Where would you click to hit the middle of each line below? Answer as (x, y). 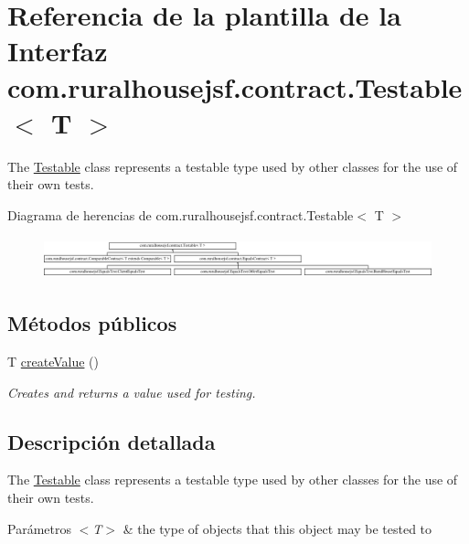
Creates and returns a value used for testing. (132, 392)
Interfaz (58, 51)
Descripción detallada (112, 441)
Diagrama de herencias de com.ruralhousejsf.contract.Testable (181, 214)
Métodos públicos (92, 323)
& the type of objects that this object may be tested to (277, 528)
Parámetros (39, 528)
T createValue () (53, 362)
